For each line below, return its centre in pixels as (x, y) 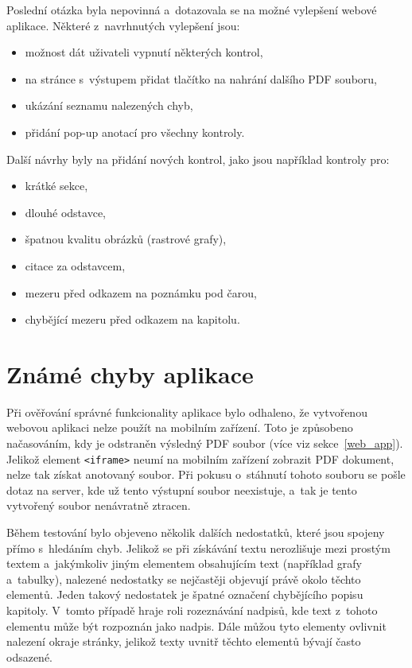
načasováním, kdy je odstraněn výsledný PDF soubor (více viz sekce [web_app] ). (205, 443)
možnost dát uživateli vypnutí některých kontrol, (144, 52)
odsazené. (30, 656)
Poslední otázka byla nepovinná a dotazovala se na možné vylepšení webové (192, 10)
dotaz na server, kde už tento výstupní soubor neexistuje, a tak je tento (182, 489)
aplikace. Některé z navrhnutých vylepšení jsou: (123, 25)
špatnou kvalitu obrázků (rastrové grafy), (126, 239)
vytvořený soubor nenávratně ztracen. (99, 505)
